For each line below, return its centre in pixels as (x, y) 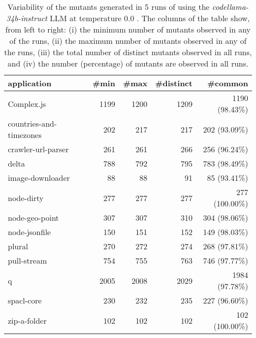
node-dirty (26, 198)
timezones (25, 135)
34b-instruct (27, 18)
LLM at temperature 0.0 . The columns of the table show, (150, 18)
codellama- (230, 7)
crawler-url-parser (38, 149)
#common (228, 83)
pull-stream (28, 260)
